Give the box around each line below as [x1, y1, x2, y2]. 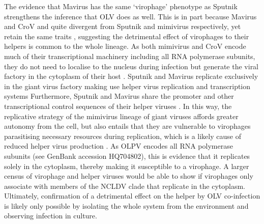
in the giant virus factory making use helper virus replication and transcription [4, 80, 251, 91]
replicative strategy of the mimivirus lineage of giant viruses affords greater [4, 110, 239, 121]
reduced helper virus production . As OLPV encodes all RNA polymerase [4, 141, 233, 151]
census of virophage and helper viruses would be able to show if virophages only [4, 171, 253, 181]
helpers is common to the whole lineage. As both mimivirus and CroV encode [4, 41, 246, 51]
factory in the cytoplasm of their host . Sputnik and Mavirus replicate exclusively [4, 71, 258, 81]
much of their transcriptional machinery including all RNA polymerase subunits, [4, 50, 255, 61]
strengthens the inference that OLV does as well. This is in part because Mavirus [4, 11, 257, 21]
